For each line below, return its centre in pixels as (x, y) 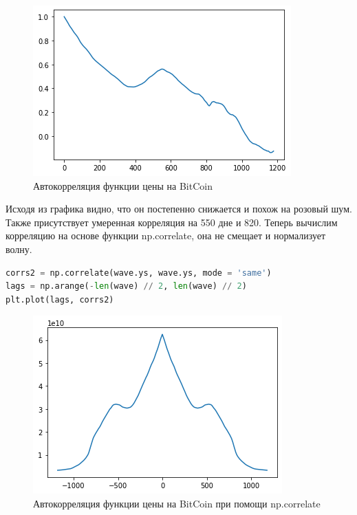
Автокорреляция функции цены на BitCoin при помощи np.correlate (177, 503)
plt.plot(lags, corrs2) (60, 299)
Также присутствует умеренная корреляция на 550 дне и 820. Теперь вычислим (172, 222)
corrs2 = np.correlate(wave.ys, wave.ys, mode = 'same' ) (139, 273)
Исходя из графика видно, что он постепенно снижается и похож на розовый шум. (179, 209)
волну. (19, 249)
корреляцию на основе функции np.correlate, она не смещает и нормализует (166, 235)
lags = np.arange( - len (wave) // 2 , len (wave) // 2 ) (126, 286)
